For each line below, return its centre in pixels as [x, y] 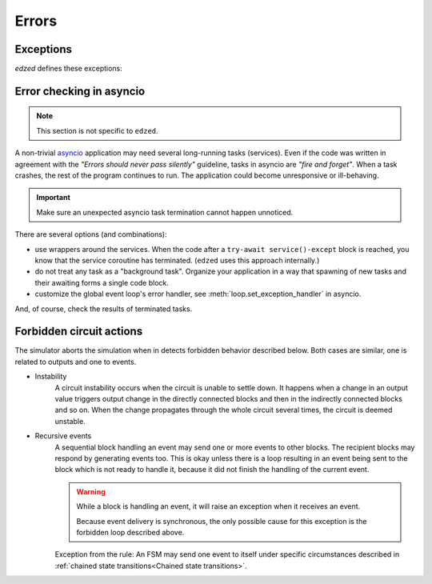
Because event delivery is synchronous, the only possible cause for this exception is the [222, 521]
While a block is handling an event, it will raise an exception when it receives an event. [218, 506]
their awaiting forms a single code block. [102, 282]
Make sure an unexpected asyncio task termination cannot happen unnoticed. [165, 212]
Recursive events [63, 436]
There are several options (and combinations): [91, 234]
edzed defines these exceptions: [69, 69]
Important [54, 198]
